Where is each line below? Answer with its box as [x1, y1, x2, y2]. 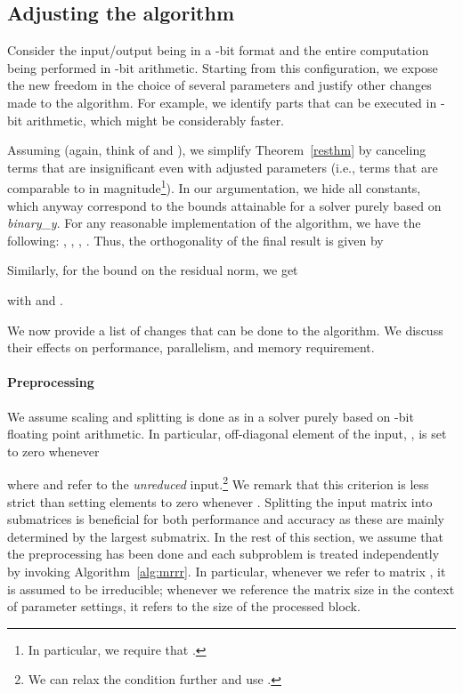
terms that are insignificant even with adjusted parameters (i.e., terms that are [7, 157, 438, 176]
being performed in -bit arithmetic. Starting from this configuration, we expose [7, 58, 438, 77]
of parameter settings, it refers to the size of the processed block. [7, 597, 361, 616]
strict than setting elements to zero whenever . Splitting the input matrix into [7, 492, 433, 511]
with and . [7, 290, 64, 309]
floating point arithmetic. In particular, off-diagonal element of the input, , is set [7, 424, 447, 443]
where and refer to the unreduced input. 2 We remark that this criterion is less [7, 472, 429, 493]
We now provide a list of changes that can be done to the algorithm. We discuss [7, 320, 443, 339]
